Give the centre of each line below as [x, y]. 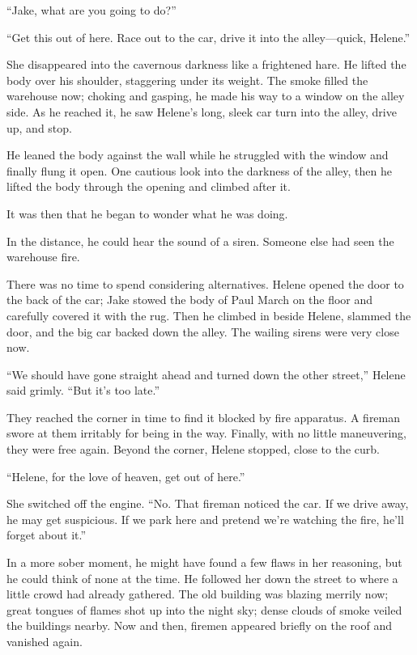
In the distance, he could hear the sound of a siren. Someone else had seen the [200, 241]
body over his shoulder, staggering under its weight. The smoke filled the [187, 80]
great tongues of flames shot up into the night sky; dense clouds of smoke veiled [204, 609]
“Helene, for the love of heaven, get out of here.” [126, 476]
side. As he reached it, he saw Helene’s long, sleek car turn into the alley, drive [202, 111]
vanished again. [45, 641]
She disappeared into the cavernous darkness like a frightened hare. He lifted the [206, 64]
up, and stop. [39, 127]
